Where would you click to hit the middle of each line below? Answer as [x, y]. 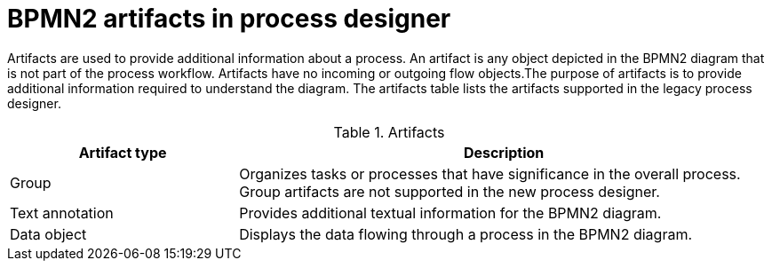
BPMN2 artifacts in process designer [229, 19]
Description [504, 152]
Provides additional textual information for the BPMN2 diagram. [450, 213]
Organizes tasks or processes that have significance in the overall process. [490, 173]
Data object [48, 234]
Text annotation [62, 213]
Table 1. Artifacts [389, 132]
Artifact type [123, 152]
